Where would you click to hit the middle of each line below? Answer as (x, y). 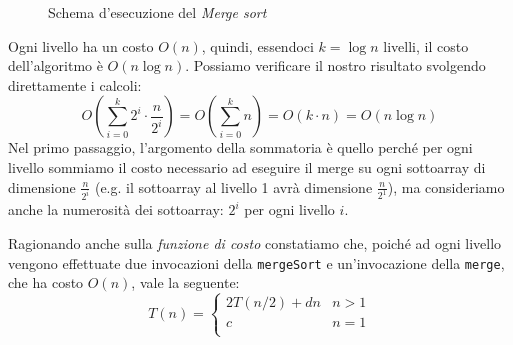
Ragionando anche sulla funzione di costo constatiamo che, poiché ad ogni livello (255, 243)
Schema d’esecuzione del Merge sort (157, 12)
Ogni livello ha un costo (81, 45)
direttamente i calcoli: (75, 84)
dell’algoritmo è (55, 65)
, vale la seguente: (185, 282)
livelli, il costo (426, 45)
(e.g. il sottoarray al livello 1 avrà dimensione (233, 186)
